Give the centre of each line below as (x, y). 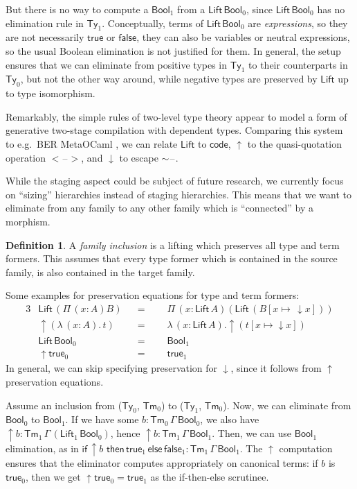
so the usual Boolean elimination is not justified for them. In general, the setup (173, 50)
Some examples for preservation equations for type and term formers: (153, 295)
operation (26, 157)
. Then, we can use (252, 433)
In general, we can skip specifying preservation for (112, 368)
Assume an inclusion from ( (64, 405)
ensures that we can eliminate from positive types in (117, 64)
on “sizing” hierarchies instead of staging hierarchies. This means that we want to (178, 194)
